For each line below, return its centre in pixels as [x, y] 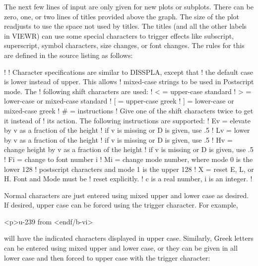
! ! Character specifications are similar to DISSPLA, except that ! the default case [129, 72]
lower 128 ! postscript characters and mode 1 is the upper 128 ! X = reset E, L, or [129, 169]
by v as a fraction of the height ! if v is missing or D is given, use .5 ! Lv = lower [127, 130]
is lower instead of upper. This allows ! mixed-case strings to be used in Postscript [129, 81]
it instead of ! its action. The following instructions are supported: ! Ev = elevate [127, 120]
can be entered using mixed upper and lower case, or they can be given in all [121, 248]
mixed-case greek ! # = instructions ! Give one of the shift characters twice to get [129, 110]
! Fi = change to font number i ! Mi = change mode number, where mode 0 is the [129, 159]
